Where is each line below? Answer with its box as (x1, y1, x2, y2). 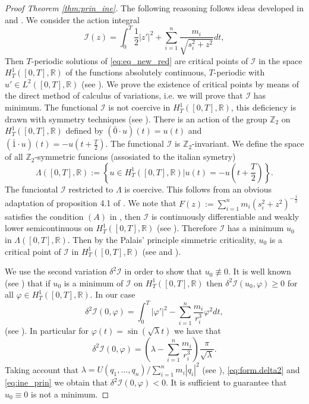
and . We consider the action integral (5, 13, 140, 26)
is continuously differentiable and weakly (151, 210, 299, 222)
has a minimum (227, 222, 284, 234)
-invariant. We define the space (192, 137, 304, 150)
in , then (109, 210, 141, 222)
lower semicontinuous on (5, 222, 93, 234)
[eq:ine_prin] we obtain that (5, 376, 108, 389)
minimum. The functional (5, 101, 98, 113)
